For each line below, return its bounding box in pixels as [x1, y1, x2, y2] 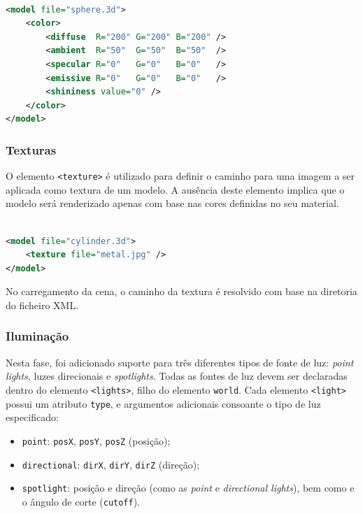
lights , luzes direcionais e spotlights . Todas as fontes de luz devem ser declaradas [6, 369, 348, 383]
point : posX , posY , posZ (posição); [22, 433, 171, 448]
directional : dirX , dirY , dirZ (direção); [22, 457, 200, 471]
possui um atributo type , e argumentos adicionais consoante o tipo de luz [6, 396, 321, 411]
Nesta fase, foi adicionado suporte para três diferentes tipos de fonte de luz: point [6, 355, 354, 369]
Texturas [6, 141, 57, 158]
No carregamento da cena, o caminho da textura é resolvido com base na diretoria [6, 284, 357, 299]
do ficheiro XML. [6, 297, 79, 312]
